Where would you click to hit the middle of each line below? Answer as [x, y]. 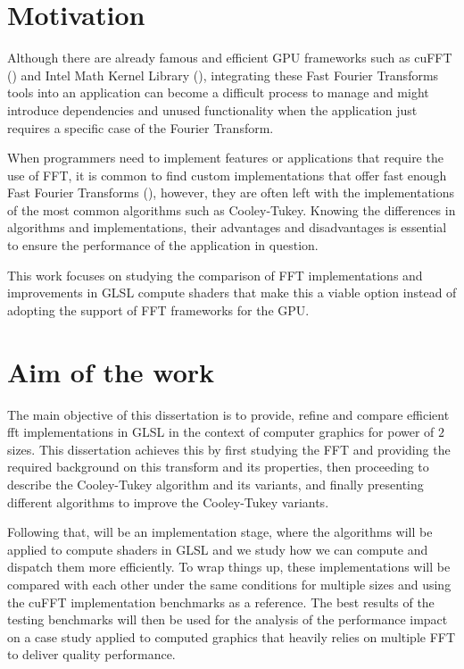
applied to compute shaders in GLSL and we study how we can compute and [218, 549]
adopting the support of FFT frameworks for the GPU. [158, 309]
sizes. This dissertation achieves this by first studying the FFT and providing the [229, 449]
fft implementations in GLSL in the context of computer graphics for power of [221, 432]
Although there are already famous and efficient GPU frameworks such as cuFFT [230, 58]
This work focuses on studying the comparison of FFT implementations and [215, 275]
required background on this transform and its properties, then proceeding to [218, 467]
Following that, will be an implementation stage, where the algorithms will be [220, 532]
